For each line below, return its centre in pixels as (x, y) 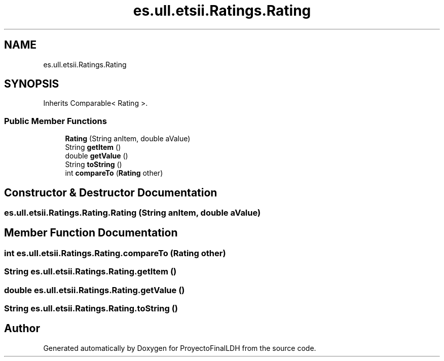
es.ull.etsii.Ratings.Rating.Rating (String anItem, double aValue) (133, 213)
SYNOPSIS (32, 84)
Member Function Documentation (91, 233)
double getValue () (97, 156)
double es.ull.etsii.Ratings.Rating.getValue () (95, 290)
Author (22, 329)
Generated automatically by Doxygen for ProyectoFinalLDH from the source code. (180, 348)
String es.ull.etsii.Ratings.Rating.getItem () (90, 272)
